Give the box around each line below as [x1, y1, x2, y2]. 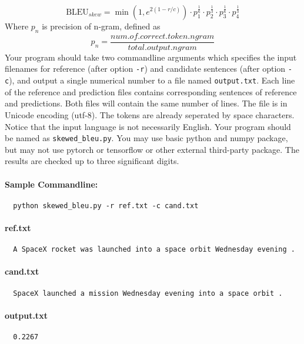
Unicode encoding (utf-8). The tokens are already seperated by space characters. [5, 108, 295, 121]
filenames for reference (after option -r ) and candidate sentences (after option [5, 62, 286, 75]
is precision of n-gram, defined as [42, 20, 161, 32]
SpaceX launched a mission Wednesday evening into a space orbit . [13, 289, 283, 298]
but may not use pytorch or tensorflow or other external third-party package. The [5, 143, 299, 155]
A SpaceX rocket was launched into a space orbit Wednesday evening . [13, 245, 295, 254]
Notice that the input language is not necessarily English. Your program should [5, 120, 291, 132]
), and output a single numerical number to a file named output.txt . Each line [9, 74, 295, 86]
